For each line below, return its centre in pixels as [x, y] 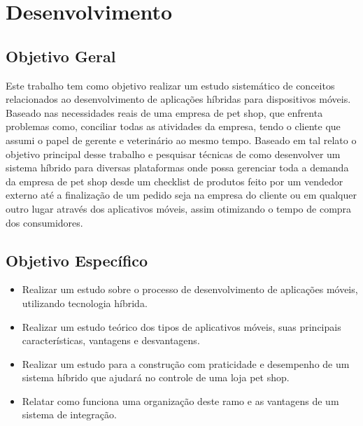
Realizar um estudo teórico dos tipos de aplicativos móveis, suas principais [181, 326]
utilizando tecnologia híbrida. [85, 303]
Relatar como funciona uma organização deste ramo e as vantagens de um [180, 400]
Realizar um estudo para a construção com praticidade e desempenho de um [186, 363]
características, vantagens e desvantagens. [111, 340]
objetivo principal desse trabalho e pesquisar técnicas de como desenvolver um [173, 154]
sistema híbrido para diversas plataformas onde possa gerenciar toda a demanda [177, 168]
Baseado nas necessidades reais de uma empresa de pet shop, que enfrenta [164, 112]
